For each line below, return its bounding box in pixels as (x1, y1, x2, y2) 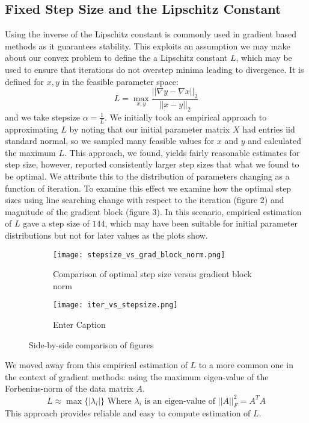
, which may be (236, 51, 292, 64)
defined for (5, 75, 44, 87)
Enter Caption (53, 318, 106, 331)
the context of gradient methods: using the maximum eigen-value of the (5, 370, 269, 383)
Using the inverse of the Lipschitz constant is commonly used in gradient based (5, 28, 296, 40)
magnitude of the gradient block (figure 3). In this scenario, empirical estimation (5, 205, 302, 218)
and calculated (248, 134, 301, 147)
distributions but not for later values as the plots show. (5, 228, 208, 241)
